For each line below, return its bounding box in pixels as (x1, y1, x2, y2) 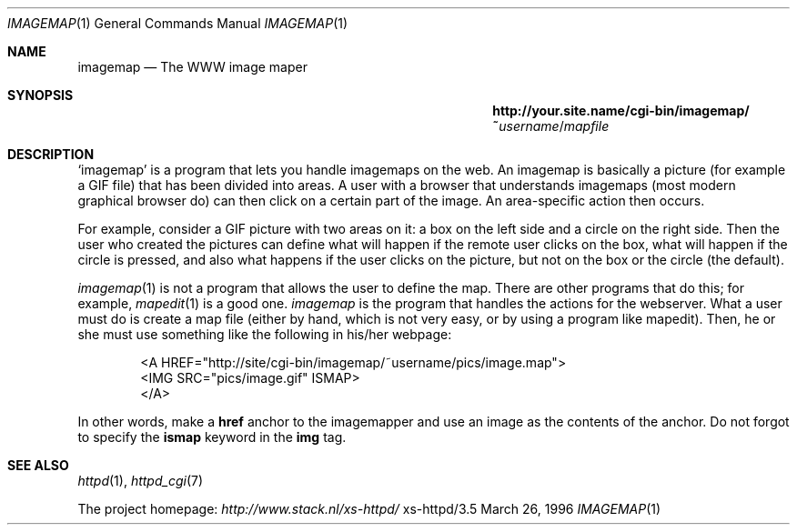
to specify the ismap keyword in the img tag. (77, 429, 347, 445)
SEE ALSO (7, 457, 69, 473)
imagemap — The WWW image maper (77, 59, 308, 75)
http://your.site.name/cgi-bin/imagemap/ (492, 103, 750, 118)
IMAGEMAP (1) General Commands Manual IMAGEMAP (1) (7, 15, 348, 31)
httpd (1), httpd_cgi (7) (77, 473, 204, 488)
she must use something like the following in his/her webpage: (77, 326, 452, 342)
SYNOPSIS (7, 87, 74, 103)
